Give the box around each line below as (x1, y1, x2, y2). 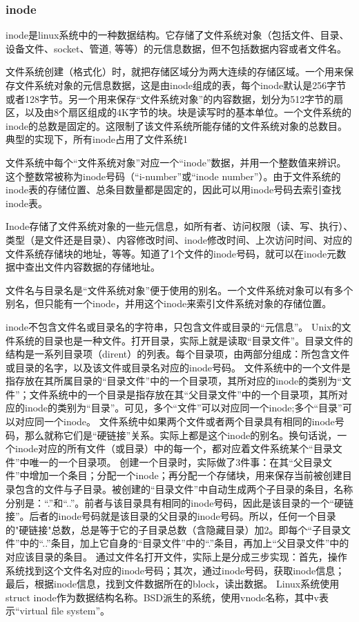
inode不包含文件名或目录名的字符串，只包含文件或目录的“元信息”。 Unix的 (6, 319, 342, 333)
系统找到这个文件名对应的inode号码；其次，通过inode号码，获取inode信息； (6, 563, 345, 577)
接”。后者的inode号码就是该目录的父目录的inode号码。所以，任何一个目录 (6, 509, 336, 523)
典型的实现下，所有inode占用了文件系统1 (6, 132, 188, 146)
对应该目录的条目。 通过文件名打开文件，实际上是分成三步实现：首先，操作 (6, 550, 347, 563)
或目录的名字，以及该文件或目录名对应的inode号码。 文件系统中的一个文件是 (6, 360, 351, 374)
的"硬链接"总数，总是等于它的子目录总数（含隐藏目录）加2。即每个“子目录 (6, 522, 342, 536)
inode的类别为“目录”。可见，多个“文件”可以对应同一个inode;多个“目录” (24, 400, 342, 415)
